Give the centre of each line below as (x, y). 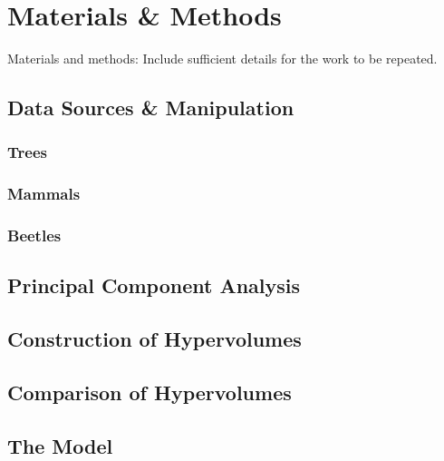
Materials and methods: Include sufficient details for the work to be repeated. (222, 59)
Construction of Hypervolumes (154, 339)
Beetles (34, 235)
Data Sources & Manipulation (151, 108)
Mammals (44, 194)
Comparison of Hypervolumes (150, 392)
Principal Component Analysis (154, 285)
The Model (60, 445)
